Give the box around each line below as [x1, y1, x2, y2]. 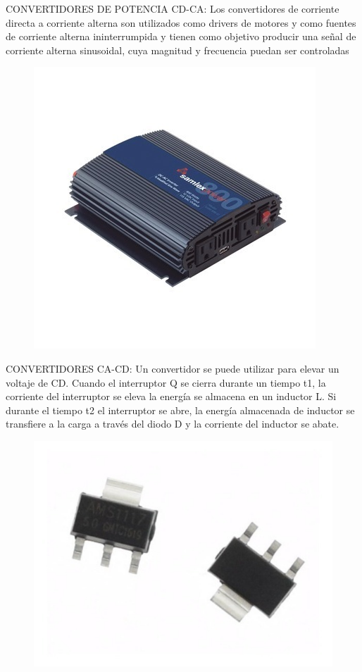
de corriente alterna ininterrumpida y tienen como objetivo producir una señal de [6, 29, 356, 44]
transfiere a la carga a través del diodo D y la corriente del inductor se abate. [6, 416, 339, 431]
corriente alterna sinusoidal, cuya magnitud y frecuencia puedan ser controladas [6, 42, 349, 57]
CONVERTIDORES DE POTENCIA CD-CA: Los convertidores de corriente [6, 1, 339, 15]
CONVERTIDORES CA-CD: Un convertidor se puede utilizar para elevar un [6, 361, 339, 375]
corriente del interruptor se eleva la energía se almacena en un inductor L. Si [6, 389, 337, 404]
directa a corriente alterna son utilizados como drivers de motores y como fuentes [6, 15, 356, 30]
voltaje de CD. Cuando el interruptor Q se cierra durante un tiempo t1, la [6, 375, 326, 390]
